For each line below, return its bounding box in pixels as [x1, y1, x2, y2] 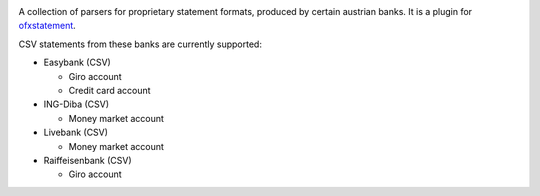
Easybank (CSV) [43, 56, 112, 69]
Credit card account [68, 84, 151, 96]
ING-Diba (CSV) [43, 98, 110, 110]
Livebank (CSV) [43, 126, 109, 139]
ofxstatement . [18, 20, 77, 32]
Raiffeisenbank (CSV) [43, 154, 132, 166]
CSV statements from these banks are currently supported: [18, 38, 262, 50]
